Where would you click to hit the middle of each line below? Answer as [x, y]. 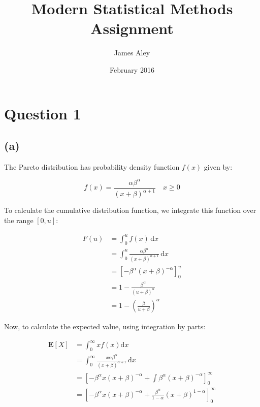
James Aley [132, 53]
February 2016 [132, 69]
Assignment [132, 28]
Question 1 [43, 113]
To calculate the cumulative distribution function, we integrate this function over [130, 210]
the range [19, 220]
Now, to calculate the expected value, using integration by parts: [105, 326]
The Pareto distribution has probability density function [92, 166]
